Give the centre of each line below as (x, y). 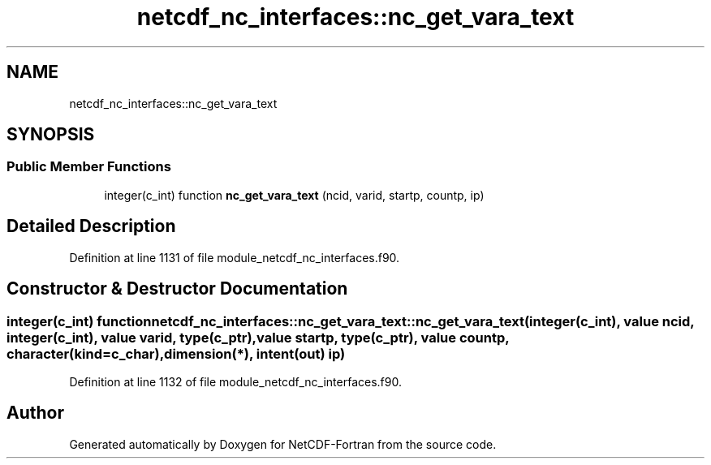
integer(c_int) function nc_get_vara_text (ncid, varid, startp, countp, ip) (294, 195)
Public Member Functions (89, 167)
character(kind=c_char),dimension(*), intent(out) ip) (176, 353)
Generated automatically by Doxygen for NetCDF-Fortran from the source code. (283, 444)
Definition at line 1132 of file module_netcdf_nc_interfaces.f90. (235, 381)
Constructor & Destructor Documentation (177, 289)
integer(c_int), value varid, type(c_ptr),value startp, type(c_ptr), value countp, (258, 337)
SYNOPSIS (51, 135)
